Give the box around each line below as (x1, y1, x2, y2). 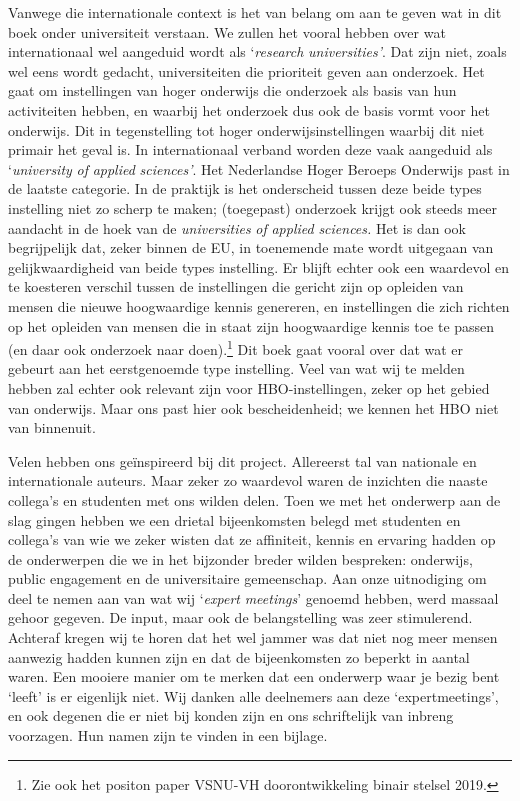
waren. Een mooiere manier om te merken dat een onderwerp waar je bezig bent (8, 666, 500, 687)
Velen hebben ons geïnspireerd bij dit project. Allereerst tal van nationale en (8, 450, 477, 471)
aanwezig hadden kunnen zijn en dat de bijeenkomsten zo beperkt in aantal (8, 646, 470, 667)
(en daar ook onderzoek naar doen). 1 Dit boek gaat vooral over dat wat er (8, 336, 464, 359)
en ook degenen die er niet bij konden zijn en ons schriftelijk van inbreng (8, 705, 454, 726)
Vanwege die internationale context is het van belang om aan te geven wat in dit (8, 2, 502, 22)
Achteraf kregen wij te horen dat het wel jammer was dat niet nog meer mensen (8, 627, 498, 648)
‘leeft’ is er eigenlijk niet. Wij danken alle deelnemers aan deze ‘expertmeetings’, (8, 685, 499, 706)
